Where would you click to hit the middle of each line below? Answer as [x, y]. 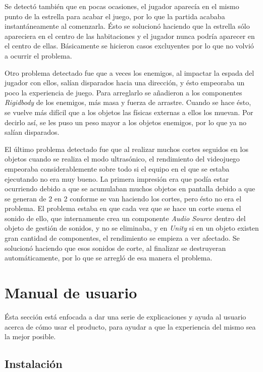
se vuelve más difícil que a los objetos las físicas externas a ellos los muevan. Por [129, 112]
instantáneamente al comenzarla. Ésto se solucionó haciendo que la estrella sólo [127, 26]
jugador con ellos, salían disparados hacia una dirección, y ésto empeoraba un [125, 83]
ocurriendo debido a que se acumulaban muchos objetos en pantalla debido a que [130, 189]
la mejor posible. [30, 336]
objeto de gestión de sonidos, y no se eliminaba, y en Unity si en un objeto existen [132, 228]
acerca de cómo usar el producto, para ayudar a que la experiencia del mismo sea [130, 326]
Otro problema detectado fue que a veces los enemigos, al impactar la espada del [129, 72]
